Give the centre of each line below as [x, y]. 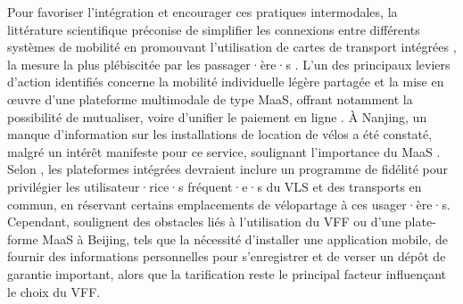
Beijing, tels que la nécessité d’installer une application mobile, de [268, 238]
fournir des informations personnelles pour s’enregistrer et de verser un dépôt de [227, 256]
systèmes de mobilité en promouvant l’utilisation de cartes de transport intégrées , [232, 47]
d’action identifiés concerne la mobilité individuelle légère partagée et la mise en [226, 82]
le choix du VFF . [54, 291]
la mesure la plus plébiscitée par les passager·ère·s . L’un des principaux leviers [229, 64]
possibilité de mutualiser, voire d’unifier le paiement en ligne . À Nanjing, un [217, 116]
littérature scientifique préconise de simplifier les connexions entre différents [214, 29]
